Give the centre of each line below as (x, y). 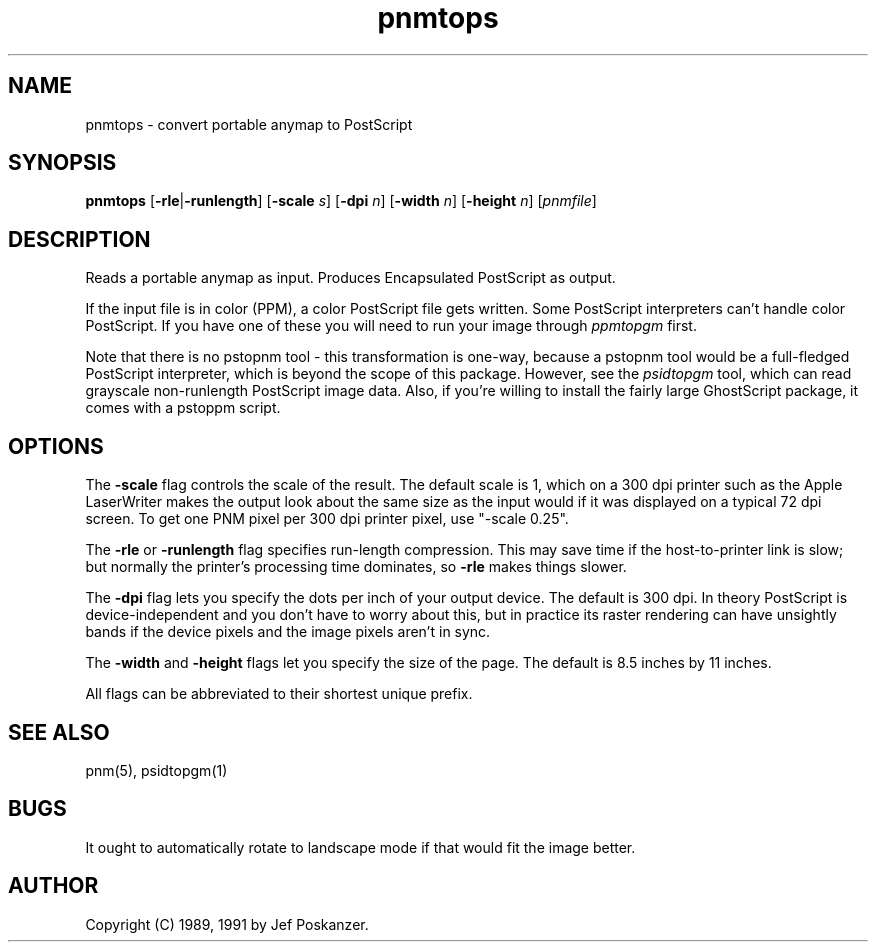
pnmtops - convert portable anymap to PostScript (249, 124)
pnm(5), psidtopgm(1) (156, 770)
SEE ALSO (59, 732)
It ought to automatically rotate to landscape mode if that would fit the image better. (360, 847)
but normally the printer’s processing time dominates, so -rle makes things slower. (356, 567)
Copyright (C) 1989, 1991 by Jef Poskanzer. (227, 924)
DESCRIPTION (79, 239)
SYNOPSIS (62, 163)
